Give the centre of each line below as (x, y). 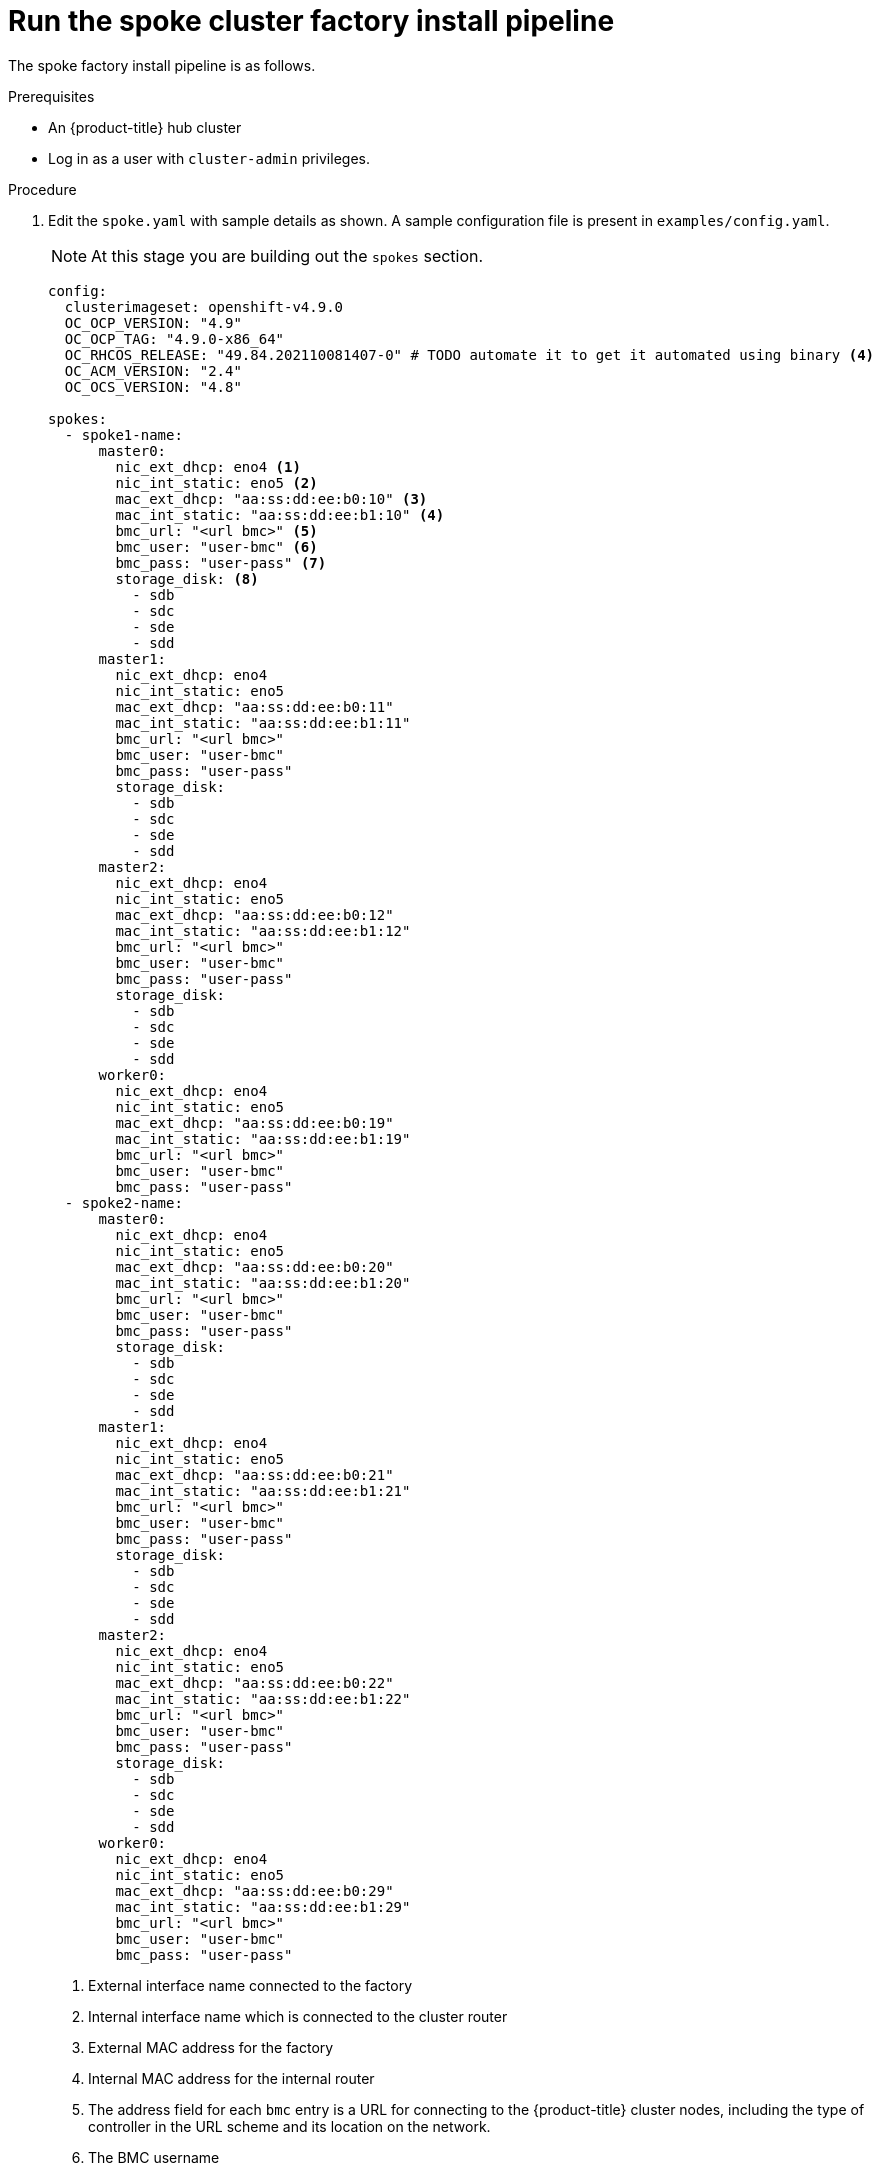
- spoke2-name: (123, 1202)
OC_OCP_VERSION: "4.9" (153, 322)
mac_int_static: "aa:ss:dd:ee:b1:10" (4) (280, 514)
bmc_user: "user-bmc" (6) (216, 546)
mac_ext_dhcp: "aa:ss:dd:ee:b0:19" (254, 1122)
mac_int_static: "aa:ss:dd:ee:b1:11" (263, 722)
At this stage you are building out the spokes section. (287, 255)
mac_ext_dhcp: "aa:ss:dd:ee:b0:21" (254, 1474)
